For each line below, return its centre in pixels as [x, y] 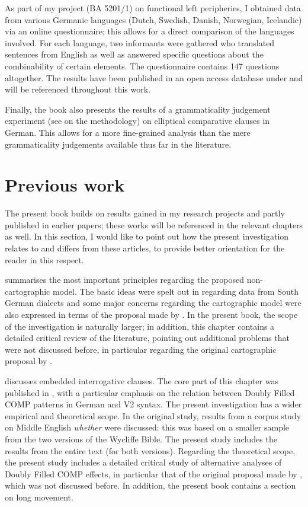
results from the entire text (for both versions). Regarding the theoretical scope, [150, 450]
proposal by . [28, 361]
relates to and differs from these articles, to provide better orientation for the [145, 248]
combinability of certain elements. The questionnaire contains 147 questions [142, 66]
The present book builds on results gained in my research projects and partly [145, 213]
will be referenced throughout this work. [78, 89]
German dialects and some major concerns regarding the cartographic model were [153, 303]
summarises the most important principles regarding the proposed [124, 280]
